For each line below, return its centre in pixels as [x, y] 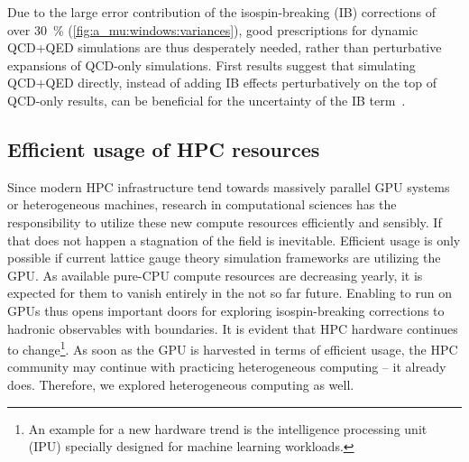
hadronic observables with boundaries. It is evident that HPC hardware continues [233, 328]
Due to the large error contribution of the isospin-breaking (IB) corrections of [222, 12]
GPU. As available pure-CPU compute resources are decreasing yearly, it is [215, 275]
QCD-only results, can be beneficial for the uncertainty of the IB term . [207, 100]
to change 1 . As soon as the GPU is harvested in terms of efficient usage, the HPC [233, 348]
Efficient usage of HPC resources [164, 148]
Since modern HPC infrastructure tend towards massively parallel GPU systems [229, 186]
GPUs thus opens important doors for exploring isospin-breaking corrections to [226, 310]
